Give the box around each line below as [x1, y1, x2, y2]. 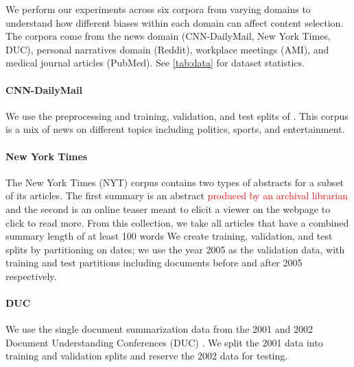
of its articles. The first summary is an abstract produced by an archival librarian [5, 188, 348, 203]
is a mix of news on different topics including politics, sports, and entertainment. [5, 122, 345, 136]
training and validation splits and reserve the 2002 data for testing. [5, 349, 288, 363]
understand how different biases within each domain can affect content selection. [5, 15, 344, 29]
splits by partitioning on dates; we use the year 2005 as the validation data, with [5, 242, 345, 256]
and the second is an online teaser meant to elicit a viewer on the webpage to [5, 201, 331, 216]
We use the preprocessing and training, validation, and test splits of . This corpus [5, 108, 349, 123]
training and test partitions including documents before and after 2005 [5, 255, 303, 270]
